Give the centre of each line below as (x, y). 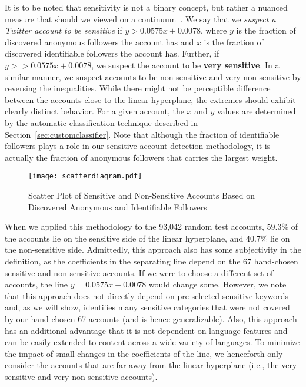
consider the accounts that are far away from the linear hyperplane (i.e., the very (151, 365)
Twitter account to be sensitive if (64, 30)
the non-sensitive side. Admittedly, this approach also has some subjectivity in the (153, 249)
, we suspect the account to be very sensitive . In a (185, 64)
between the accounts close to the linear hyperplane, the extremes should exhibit (150, 99)
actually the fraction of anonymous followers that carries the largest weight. (141, 157)
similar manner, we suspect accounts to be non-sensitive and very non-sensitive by (153, 76)
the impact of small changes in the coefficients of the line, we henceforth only (144, 353)
